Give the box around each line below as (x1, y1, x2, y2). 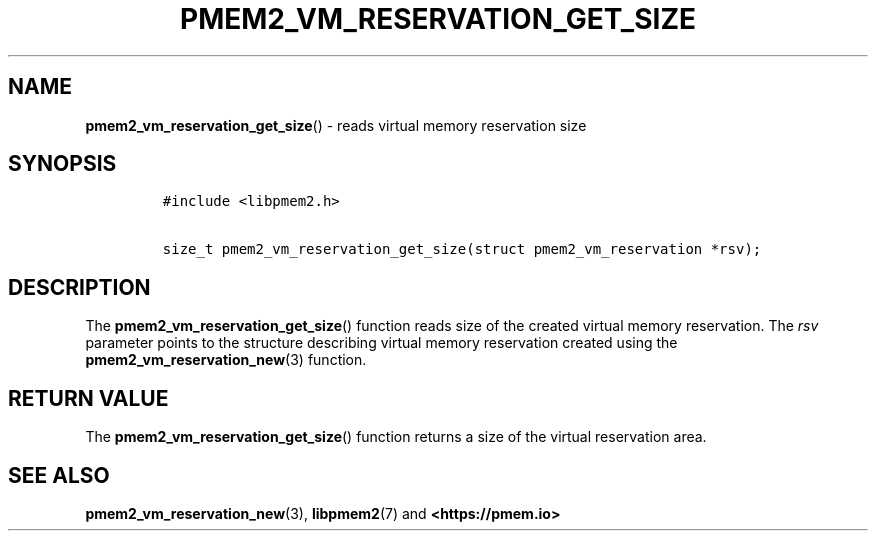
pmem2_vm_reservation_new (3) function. (85, 351, 367, 369)
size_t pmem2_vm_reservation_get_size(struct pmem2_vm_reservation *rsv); (162, 241, 762, 258)
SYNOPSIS (8, 151, 117, 177)
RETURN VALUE (8, 385, 169, 411)
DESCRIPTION (8, 274, 151, 300)
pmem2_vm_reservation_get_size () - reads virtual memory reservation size (85, 116, 587, 134)
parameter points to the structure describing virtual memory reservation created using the (85, 334, 678, 352)
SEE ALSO (8, 462, 110, 488)
